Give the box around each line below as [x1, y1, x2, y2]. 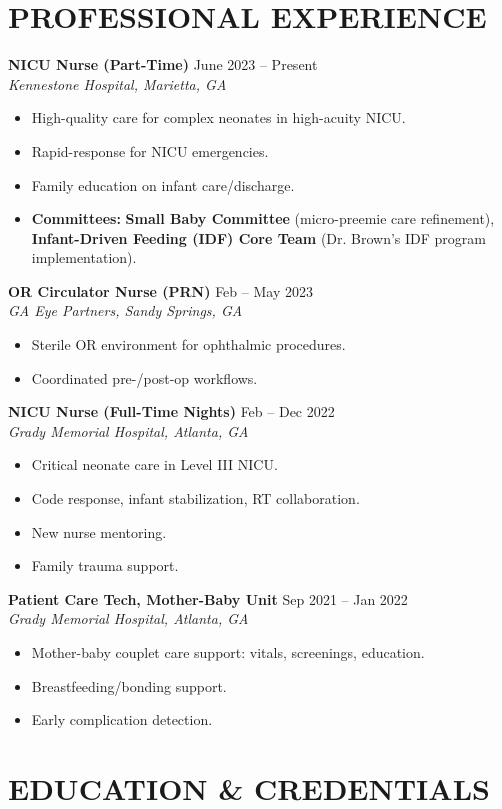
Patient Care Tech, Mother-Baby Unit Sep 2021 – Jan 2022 [8, 588, 408, 609]
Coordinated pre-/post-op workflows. [31, 367, 258, 388]
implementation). [31, 247, 137, 268]
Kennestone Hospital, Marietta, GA [8, 73, 227, 94]
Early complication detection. [31, 709, 213, 730]
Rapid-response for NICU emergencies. [31, 140, 269, 161]
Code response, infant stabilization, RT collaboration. [31, 488, 360, 509]
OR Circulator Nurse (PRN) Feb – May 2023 [8, 280, 313, 301]
